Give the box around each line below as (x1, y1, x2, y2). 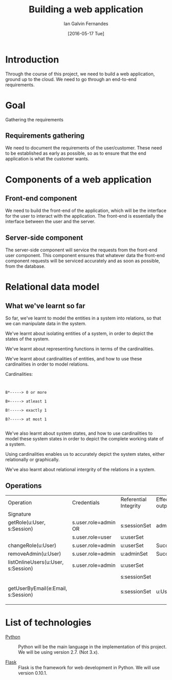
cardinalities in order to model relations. (5, 361, 89, 367)
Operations (5, 481, 42, 490)
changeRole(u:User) (8, 542, 56, 549)
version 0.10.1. (18, 670, 48, 676)
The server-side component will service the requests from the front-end (5, 247, 158, 253)
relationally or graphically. (5, 457, 60, 463)
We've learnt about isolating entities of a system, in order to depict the (5, 330, 154, 336)
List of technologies (5, 617, 92, 628)
